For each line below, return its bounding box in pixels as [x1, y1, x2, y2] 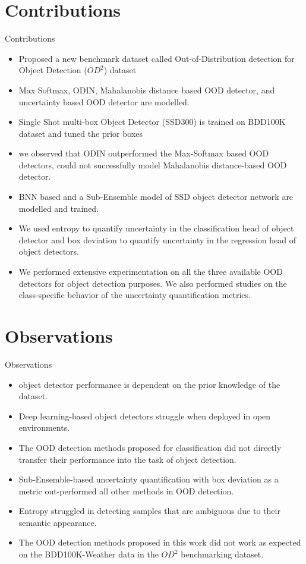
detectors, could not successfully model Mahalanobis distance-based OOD [18, 158, 287, 171]
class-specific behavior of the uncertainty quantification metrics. [18, 289, 251, 301]
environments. [18, 421, 70, 434]
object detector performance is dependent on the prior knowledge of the [18, 378, 280, 390]
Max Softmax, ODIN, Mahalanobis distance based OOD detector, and [18, 83, 275, 96]
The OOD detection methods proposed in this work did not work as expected [18, 536, 301, 549]
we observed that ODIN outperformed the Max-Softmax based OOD [18, 147, 269, 159]
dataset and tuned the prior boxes [18, 127, 143, 139]
